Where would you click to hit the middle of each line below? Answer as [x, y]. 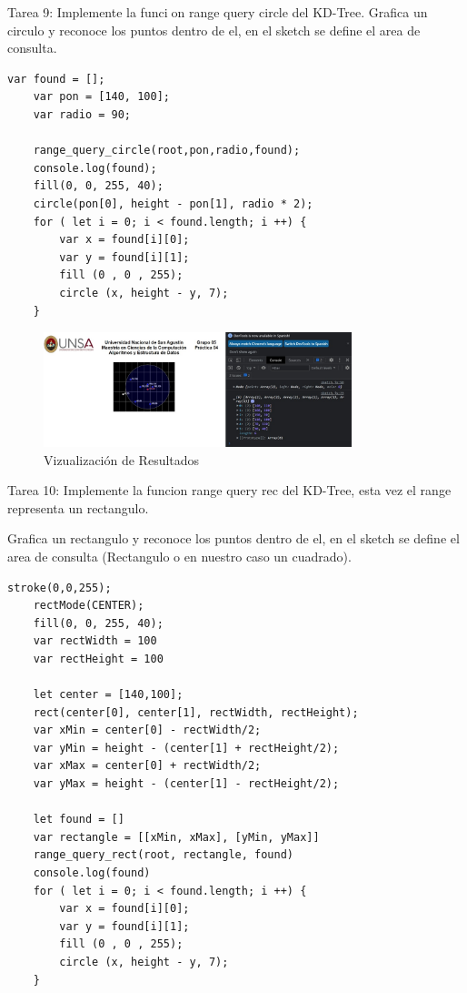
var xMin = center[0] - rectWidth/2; [147, 730]
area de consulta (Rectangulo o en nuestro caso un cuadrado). [179, 556]
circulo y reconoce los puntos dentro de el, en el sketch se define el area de [214, 30]
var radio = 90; [82, 114]
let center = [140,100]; [108, 695]
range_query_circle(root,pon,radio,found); [167, 151]
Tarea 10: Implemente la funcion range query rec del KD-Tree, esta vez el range [229, 490]
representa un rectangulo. [78, 507]
